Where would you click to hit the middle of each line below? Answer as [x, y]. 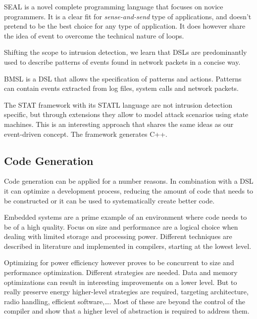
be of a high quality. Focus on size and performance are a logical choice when [121, 226]
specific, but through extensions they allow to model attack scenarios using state [126, 114]
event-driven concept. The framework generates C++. [86, 134]
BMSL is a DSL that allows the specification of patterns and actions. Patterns [123, 78]
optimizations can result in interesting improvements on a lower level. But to [121, 282]
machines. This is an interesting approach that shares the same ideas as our [119, 124]
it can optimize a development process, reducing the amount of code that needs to [129, 190]
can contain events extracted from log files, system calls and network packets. [121, 88]
